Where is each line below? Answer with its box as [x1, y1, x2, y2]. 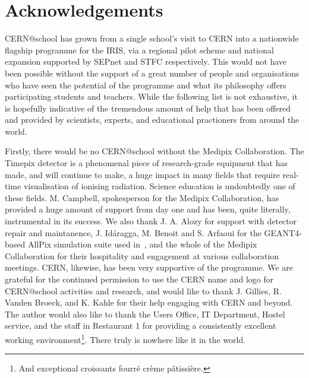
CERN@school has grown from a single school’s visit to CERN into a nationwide [5, 32, 299, 45]
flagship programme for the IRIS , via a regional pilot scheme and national [5, 43, 274, 56]
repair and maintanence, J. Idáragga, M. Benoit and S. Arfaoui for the [5, 226, 261, 239]
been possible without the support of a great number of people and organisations [5, 66, 299, 79]
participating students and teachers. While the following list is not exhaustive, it [5, 90, 298, 103]
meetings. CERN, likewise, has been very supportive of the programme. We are [5, 261, 294, 274]
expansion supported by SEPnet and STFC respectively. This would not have [5, 55, 287, 68]
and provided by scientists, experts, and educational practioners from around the [5, 113, 299, 126]
